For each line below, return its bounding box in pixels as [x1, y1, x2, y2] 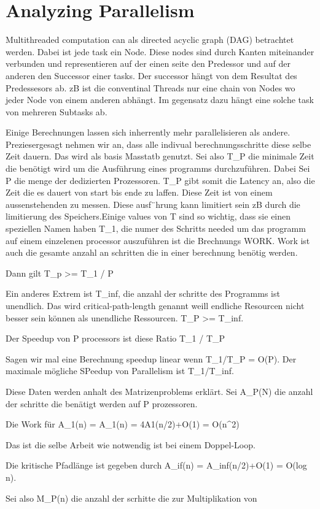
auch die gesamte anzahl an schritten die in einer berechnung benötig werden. [6, 246, 298, 259]
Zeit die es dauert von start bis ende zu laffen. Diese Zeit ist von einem [6, 186, 273, 199]
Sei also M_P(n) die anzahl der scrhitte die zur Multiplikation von [6, 491, 257, 504]
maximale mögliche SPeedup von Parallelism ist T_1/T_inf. [6, 364, 234, 377]
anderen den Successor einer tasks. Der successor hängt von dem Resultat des [6, 69, 297, 82]
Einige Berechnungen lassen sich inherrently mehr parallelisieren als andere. [6, 126, 291, 139]
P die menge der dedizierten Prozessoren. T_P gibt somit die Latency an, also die [6, 174, 315, 186]
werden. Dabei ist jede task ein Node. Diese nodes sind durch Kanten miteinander [6, 45, 314, 58]
